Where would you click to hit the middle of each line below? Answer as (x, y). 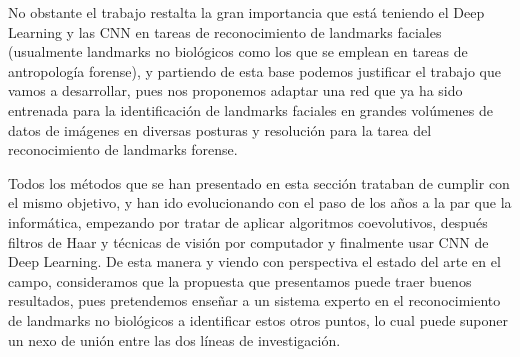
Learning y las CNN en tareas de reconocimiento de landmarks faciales (225, 31)
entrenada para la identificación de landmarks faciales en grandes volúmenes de (251, 109)
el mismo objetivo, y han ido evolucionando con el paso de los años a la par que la (260, 202)
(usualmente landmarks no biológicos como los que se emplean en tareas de (238, 51)
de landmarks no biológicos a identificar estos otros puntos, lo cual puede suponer (258, 319)
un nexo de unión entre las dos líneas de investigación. (174, 339)
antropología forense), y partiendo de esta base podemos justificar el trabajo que (254, 70)
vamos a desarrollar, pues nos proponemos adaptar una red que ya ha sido (235, 90)
